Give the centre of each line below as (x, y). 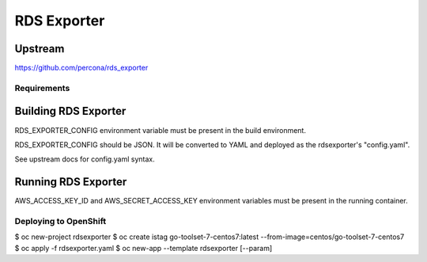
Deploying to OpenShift (60, 221)
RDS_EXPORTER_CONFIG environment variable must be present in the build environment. (160, 130)
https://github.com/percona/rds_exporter (81, 68)
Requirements (42, 88)
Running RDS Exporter (71, 182)
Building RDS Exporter (70, 111)
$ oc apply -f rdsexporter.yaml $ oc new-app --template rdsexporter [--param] (144, 248)
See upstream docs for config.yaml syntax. (85, 159)
